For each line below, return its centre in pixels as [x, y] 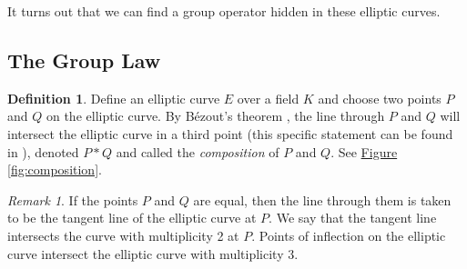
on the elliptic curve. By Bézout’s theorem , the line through [215, 116]
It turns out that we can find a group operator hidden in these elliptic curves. [224, 11]
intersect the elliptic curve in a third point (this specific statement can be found [230, 133]
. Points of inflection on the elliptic [349, 235]
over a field [268, 98]
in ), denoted [43, 151]
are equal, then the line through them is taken [322, 199]
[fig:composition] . [55, 169]
